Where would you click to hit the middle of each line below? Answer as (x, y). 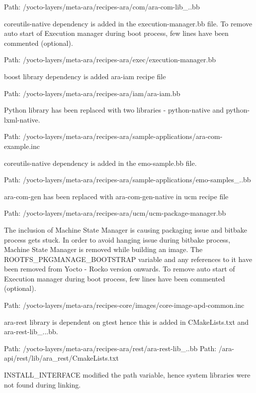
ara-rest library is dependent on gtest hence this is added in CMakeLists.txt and (127, 322)
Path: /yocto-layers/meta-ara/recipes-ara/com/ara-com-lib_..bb (102, 6)
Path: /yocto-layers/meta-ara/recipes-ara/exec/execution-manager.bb (110, 60)
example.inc (22, 146)
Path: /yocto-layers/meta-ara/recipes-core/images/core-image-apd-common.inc (124, 305)
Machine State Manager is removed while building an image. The (103, 249)
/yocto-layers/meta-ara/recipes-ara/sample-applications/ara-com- (123, 136)
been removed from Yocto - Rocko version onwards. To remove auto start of (120, 269)
